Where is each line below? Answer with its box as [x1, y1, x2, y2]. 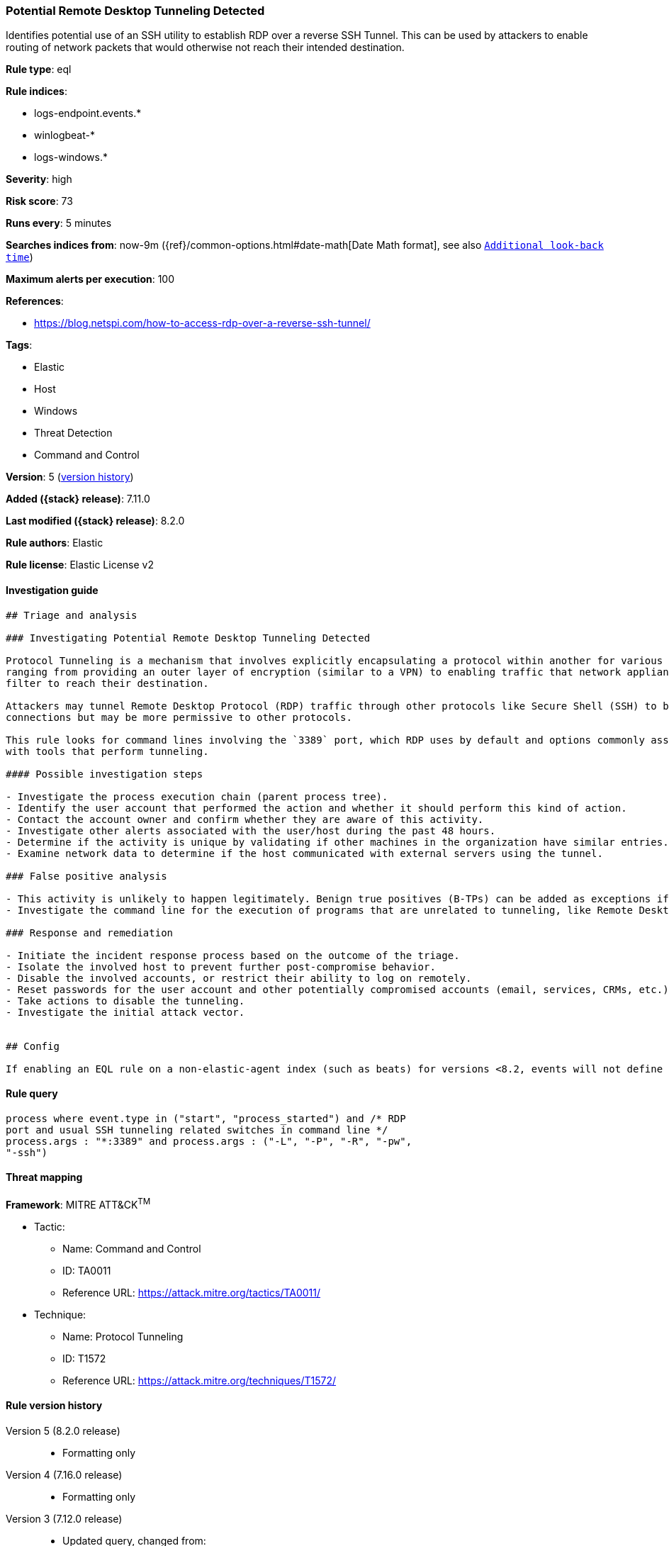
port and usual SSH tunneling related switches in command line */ [6, 1124, 388, 1136]
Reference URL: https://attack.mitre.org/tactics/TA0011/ [62, 1286, 321, 1299]
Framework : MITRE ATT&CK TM [6, 1197, 151, 1211]
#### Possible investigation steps [6, 768, 203, 780]
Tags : [6, 339, 33, 352]
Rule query [6, 1087, 58, 1100]
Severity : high [6, 173, 72, 186]
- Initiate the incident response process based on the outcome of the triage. [6, 949, 460, 961]
